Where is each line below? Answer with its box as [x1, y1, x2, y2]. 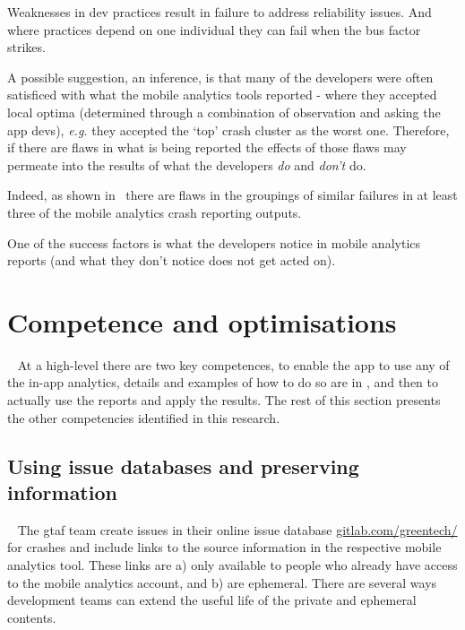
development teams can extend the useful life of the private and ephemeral [7, 591, 417, 609]
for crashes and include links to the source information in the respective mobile [7, 538, 442, 557]
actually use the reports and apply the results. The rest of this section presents [7, 391, 441, 410]
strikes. [7, 38, 46, 56]
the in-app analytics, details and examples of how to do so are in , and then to [7, 373, 439, 392]
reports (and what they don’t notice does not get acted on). [7, 251, 336, 270]
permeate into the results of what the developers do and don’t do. [7, 155, 366, 174]
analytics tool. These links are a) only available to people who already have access [7, 556, 458, 574]
